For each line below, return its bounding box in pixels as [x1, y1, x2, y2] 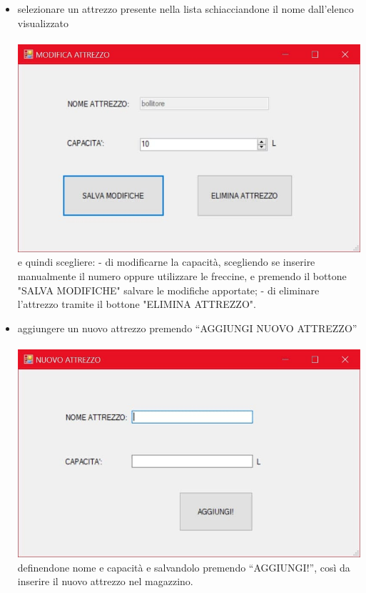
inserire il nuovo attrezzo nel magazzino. [17, 574, 193, 589]
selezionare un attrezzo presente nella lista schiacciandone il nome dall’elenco [17, 1, 354, 16]
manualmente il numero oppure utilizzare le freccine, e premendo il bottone [17, 268, 347, 283]
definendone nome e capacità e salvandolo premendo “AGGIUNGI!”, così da [17, 559, 350, 574]
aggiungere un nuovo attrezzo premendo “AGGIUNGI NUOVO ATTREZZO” [17, 320, 357, 335]
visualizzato [17, 15, 69, 30]
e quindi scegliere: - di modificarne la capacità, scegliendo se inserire [17, 254, 315, 269]
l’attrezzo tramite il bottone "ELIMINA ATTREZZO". [17, 296, 256, 312]
